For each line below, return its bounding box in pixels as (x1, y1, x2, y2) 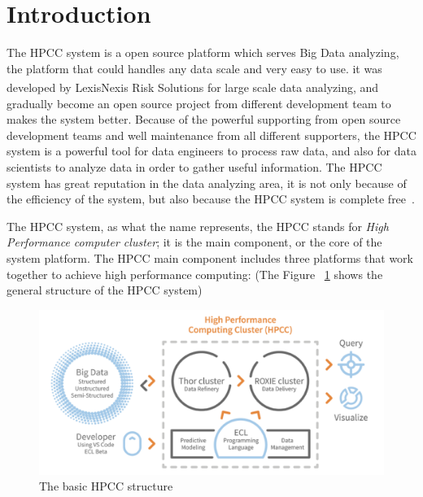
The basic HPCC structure (39, 477, 173, 495)
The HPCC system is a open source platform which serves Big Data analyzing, (7, 44, 399, 61)
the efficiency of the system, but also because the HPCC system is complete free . (7, 190, 415, 207)
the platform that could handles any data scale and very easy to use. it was (7, 59, 382, 76)
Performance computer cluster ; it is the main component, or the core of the (7, 233, 382, 251)
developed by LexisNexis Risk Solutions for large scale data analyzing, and (7, 78, 379, 95)
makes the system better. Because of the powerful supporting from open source (7, 111, 401, 128)
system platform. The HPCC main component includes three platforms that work (7, 249, 413, 266)
